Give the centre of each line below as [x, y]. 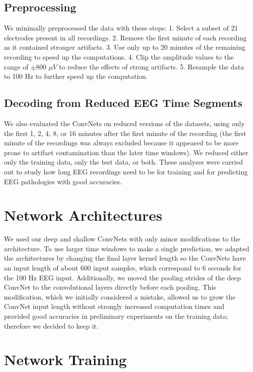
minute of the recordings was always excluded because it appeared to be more [121, 143]
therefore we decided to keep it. [51, 325]
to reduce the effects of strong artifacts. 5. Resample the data [151, 66]
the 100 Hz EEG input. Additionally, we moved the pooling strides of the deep [123, 277]
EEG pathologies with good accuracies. [63, 181]
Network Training [65, 359]
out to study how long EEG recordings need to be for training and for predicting [126, 171]
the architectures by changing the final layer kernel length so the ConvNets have [125, 258]
